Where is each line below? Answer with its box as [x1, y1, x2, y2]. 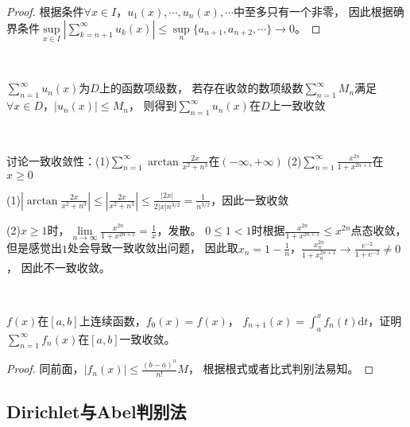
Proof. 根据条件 [6, 3, 84, 19]
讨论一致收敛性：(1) [6, 152, 110, 169]
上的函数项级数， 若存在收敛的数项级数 [99, 80, 304, 96]
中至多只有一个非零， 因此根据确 [233, 3, 404, 19]
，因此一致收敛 [211, 191, 289, 208]
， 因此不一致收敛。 [6, 258, 110, 275]
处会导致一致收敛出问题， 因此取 [68, 239, 238, 256]
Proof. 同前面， [6, 360, 84, 377]
